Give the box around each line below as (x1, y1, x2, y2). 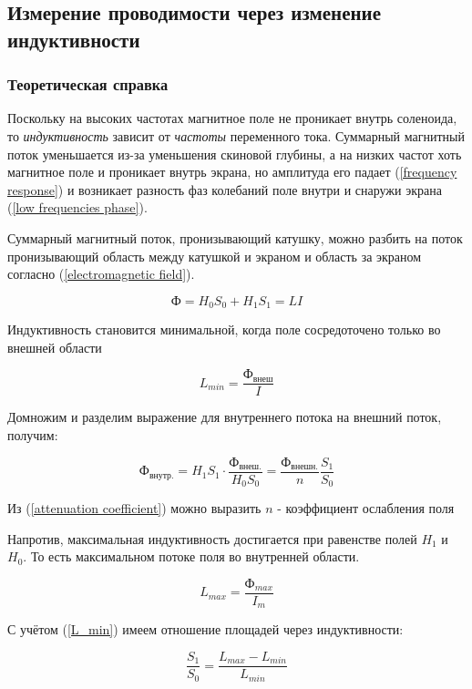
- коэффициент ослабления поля (277, 499, 455, 518)
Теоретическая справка (7, 73, 169, 96)
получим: (7, 426, 58, 445)
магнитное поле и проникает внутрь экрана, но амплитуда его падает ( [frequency (7, 162, 457, 181)
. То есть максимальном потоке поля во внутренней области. (23, 547, 360, 566)
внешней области (7, 337, 102, 356)
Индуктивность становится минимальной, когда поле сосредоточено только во (7, 320, 441, 339)
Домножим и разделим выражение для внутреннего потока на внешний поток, (7, 407, 442, 427)
